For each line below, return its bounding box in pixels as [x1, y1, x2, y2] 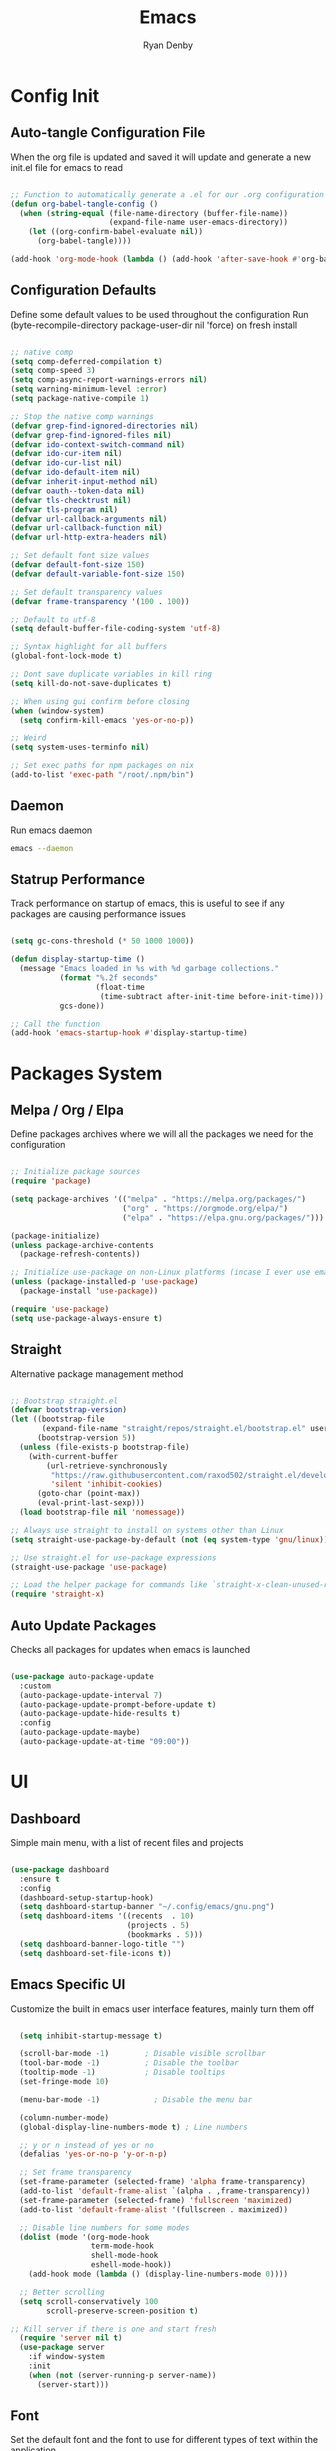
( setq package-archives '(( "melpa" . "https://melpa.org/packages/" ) [10, 1194, 307, 1205]
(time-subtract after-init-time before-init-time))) [99, 991, 325, 1001]
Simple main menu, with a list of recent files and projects [10, 1836, 244, 1848]
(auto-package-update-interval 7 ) [19, 1690, 163, 1700]
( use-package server [19, 2342, 105, 2353]
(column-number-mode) [19, 2112, 110, 2123]
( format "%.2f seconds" [59, 973, 159, 983]
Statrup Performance [10, 871, 145, 888]
